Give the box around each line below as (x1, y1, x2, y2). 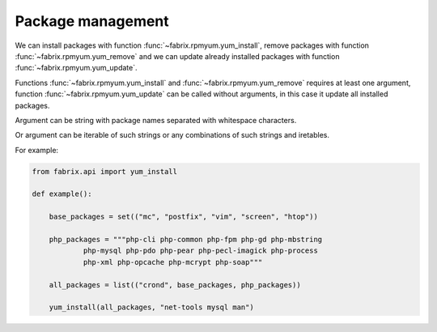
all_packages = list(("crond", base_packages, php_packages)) (49, 280, 301, 289)
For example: (15, 145, 59, 155)
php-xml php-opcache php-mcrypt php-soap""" (83, 258, 263, 266)
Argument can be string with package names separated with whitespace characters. (15, 115, 297, 125)
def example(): (32, 189, 92, 198)
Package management (15, 12, 169, 30)
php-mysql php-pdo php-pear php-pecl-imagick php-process (83, 246, 319, 255)
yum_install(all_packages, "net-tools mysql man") (49, 303, 254, 312)
